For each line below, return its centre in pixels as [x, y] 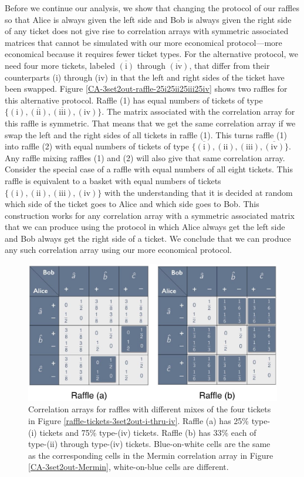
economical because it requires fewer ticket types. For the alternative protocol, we [151, 54]
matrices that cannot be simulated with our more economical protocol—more [143, 42]
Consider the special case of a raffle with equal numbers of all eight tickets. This [149, 169]
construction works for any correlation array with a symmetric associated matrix [150, 215]
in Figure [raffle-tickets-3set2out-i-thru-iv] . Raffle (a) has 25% [139, 420]
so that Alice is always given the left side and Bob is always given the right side [148, 19]
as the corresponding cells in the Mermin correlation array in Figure [151, 455]
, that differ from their [229, 65]
